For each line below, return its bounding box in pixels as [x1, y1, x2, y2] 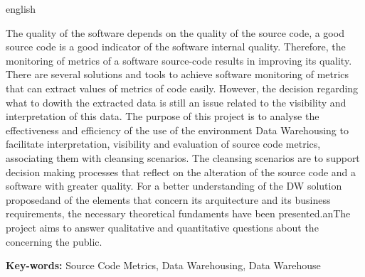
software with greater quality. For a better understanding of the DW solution [6, 178, 342, 193]
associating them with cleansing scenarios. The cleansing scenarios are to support [6, 150, 360, 165]
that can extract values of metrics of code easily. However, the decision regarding [6, 80, 359, 95]
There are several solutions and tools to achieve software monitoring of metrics [6, 67, 349, 82]
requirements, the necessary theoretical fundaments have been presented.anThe [6, 206, 351, 221]
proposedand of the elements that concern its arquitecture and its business [6, 192, 331, 207]
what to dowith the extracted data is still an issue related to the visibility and [6, 94, 347, 109]
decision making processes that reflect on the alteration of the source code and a [6, 164, 356, 179]
